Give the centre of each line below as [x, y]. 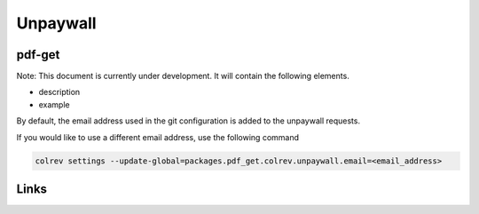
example [54, 104]
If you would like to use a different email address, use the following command [158, 137]
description [59, 92]
